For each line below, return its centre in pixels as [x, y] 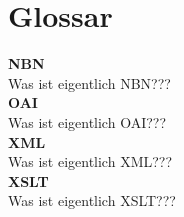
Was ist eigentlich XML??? [90, 161]
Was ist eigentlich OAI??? [87, 121]
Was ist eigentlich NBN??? [89, 82]
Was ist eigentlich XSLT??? [92, 200]
